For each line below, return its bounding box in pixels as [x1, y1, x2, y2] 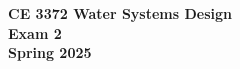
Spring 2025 [8, 42, 92, 63]
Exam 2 [8, 22, 62, 43]
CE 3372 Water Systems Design [8, 3, 233, 23]
